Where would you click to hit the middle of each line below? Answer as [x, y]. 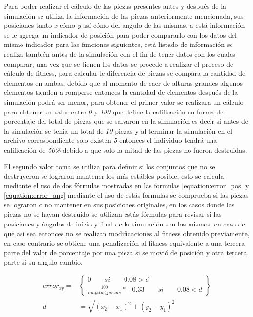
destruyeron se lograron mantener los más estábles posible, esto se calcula [114, 176]
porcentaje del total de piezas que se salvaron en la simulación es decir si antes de [126, 121]
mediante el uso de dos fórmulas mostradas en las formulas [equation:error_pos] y [126, 185]
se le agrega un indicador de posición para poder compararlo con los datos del [120, 34]
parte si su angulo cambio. [43, 262]
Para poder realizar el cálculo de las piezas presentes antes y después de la [115, 6]
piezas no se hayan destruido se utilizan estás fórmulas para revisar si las [113, 214]
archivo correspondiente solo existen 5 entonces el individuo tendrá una [111, 140]
